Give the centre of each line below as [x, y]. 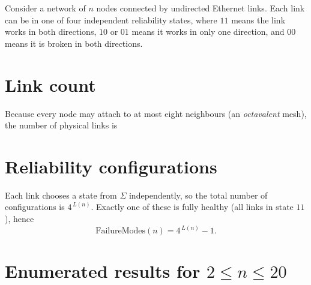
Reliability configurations [111, 166]
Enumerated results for [103, 271]
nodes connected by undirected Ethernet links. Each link [201, 8]
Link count [50, 84]
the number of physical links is [61, 125]
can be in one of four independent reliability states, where [111, 19]
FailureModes [121, 231]
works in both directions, [51, 31]
